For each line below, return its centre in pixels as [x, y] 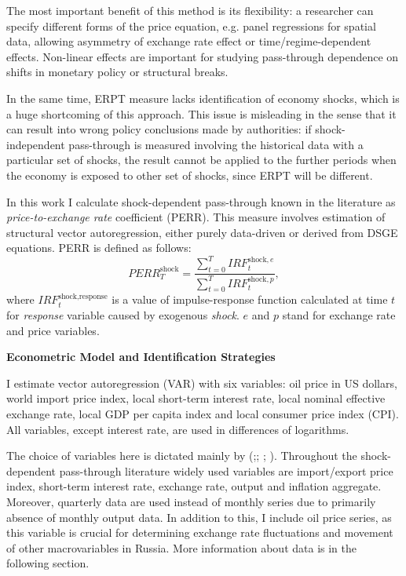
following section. [48, 563]
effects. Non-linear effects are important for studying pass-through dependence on [203, 56]
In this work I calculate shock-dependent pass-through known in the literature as [201, 201]
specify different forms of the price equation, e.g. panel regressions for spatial [191, 26]
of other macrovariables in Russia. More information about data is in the [181, 547]
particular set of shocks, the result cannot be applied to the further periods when [201, 160]
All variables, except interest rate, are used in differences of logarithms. [178, 429]
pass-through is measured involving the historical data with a [216, 144]
